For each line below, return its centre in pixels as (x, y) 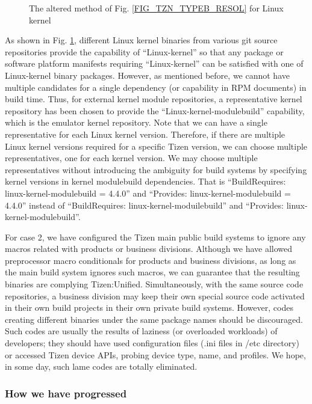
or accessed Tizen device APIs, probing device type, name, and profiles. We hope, (155, 354)
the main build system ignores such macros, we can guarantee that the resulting (152, 272)
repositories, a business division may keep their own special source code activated (155, 295)
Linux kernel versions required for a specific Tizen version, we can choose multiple (156, 146)
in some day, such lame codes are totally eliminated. (101, 366)
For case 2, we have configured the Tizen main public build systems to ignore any (155, 237)
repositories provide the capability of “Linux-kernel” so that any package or (144, 51)
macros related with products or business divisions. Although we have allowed (149, 249)
